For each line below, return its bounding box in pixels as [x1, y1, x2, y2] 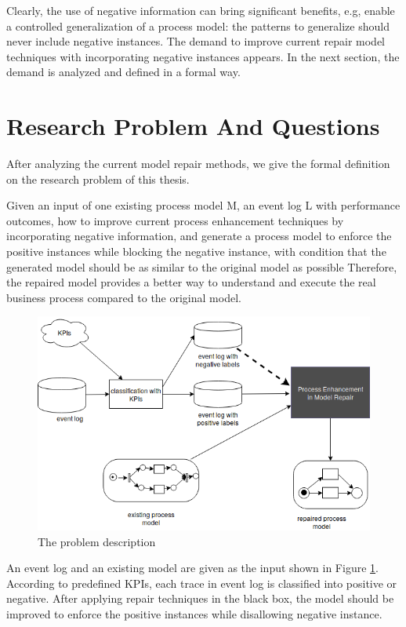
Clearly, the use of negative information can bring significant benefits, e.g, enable [6, 2, 395, 18]
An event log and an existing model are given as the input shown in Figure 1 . [6, 560, 379, 576]
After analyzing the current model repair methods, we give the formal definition [6, 155, 390, 172]
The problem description [38, 533, 156, 549]
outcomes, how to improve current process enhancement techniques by [6, 212, 344, 228]
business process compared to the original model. [6, 289, 241, 305]
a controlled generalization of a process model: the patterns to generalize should [6, 17, 390, 34]
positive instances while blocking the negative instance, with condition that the [6, 243, 386, 260]
